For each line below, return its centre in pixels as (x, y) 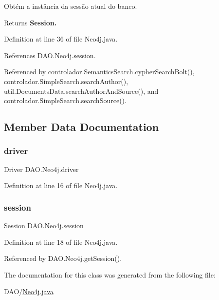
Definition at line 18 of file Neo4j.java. (61, 242)
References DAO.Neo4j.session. (50, 55)
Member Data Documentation (82, 127)
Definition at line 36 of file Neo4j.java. (61, 39)
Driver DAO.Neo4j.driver (41, 169)
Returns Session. (30, 22)
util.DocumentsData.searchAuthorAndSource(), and (81, 91)
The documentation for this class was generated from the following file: (110, 274)
